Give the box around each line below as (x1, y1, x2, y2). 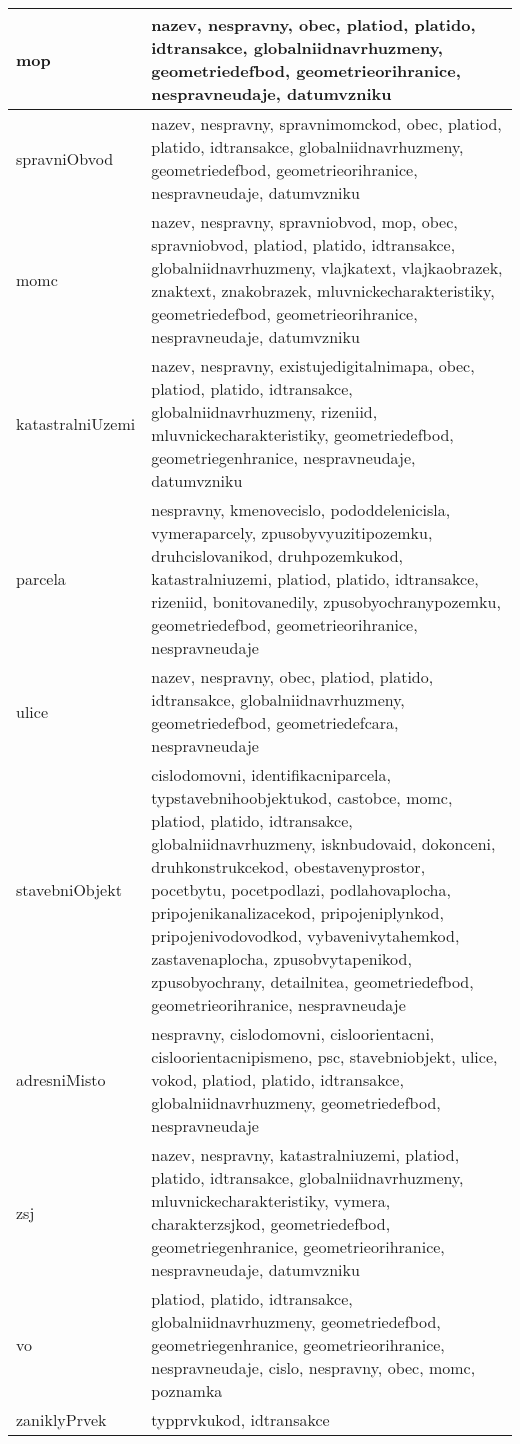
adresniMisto (16, 1068, 106, 1091)
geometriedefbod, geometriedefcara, (151, 711, 399, 734)
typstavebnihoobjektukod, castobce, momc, (151, 786, 453, 809)
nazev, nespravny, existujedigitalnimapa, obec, (151, 354, 475, 377)
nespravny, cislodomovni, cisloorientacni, (151, 1022, 435, 1045)
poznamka (151, 1379, 223, 1402)
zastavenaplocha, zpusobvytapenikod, (151, 947, 412, 970)
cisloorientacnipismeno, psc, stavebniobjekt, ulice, (151, 1045, 498, 1068)
